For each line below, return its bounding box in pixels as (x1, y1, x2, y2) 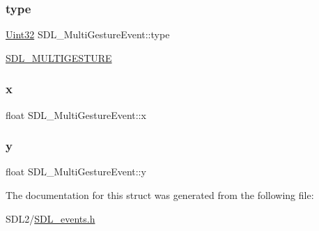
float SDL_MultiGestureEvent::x (6, 107, 146, 122)
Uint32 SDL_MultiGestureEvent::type (6, 27, 170, 42)
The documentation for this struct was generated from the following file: (6, 188, 314, 202)
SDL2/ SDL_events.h (6, 211, 95, 225)
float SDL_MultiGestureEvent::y (6, 164, 146, 179)
